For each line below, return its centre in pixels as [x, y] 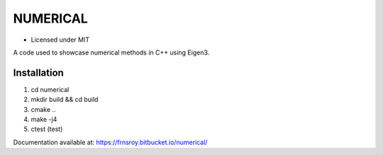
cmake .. [43, 109]
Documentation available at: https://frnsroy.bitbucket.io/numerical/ [110, 142]
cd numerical [50, 89]
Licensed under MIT [60, 40]
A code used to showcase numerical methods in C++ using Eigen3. [111, 52]
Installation [38, 73]
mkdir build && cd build [65, 100]
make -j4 [44, 120]
